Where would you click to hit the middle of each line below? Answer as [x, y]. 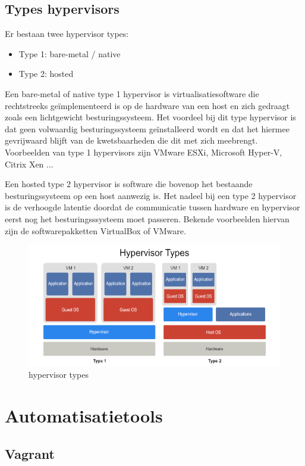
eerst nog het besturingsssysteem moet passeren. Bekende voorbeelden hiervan [147, 218]
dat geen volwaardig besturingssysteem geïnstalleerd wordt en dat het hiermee [147, 128]
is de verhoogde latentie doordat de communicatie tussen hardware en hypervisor [152, 207]
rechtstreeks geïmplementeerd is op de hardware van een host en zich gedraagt [147, 105]
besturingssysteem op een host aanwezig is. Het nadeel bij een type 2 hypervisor [151, 195]
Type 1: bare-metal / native [70, 53]
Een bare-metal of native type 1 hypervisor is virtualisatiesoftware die [132, 93]
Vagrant [30, 453]
